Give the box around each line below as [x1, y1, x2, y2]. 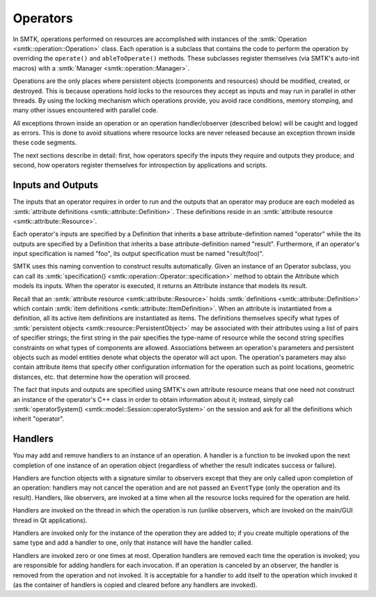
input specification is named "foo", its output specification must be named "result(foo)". [13, 250, 264, 258]
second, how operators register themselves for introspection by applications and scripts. [13, 161, 267, 169]
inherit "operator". [13, 415, 65, 423]
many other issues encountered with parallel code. [13, 106, 159, 114]
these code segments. [13, 138, 77, 146]
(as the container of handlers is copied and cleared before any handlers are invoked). [13, 580, 258, 589]
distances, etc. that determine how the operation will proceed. [13, 372, 191, 381]
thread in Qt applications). [13, 516, 88, 524]
